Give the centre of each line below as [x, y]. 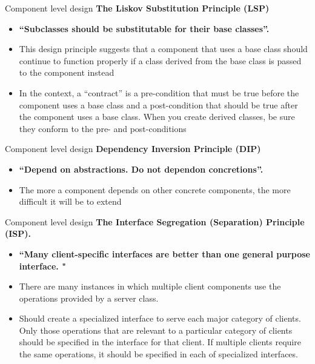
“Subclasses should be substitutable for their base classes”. [144, 28]
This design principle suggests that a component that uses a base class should [163, 49]
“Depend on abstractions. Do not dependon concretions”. [141, 169]
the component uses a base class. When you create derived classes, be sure [157, 117]
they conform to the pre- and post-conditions [103, 128]
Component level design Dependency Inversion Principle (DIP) [133, 149]
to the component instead [67, 72]
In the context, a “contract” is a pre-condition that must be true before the [159, 92]
